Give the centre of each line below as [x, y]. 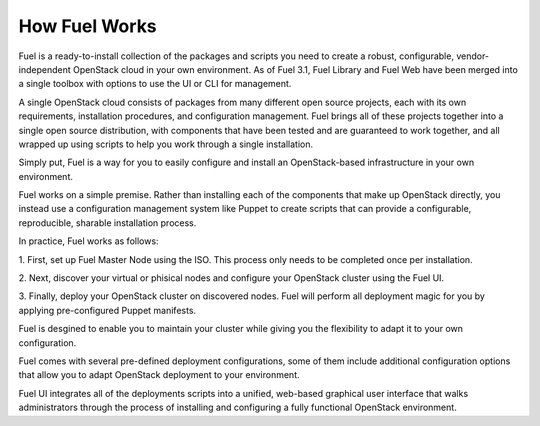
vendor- [473, 56]
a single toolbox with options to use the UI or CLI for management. [155, 84]
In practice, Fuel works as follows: [88, 241]
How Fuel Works [87, 26]
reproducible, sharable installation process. [107, 222]
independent [44, 69]
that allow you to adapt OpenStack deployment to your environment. [159, 375]
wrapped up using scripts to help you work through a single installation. [166, 144]
